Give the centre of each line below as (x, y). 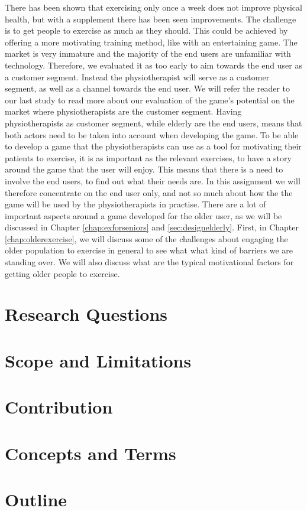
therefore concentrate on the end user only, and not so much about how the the (149, 192)
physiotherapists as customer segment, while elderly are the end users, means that (153, 123)
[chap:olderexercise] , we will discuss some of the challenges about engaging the (146, 238)
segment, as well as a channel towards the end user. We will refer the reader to (147, 88)
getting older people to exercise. (62, 273)
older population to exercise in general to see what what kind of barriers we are (149, 250)
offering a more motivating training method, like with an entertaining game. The (151, 42)
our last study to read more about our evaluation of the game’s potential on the (150, 100)
